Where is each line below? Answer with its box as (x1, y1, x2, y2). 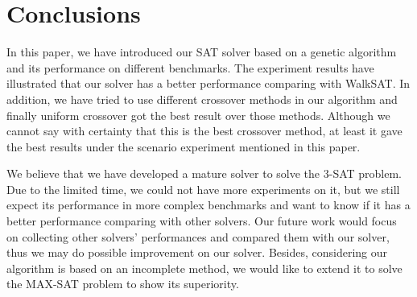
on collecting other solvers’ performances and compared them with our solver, (6, 228, 390, 245)
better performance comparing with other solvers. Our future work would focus (6, 212, 397, 229)
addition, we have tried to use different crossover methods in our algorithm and (6, 90, 398, 107)
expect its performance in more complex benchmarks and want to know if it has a (6, 196, 411, 213)
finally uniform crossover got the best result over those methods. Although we (6, 106, 390, 123)
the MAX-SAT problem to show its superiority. (6, 275, 239, 292)
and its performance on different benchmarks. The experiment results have (6, 59, 374, 76)
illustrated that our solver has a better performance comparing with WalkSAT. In (6, 75, 411, 92)
